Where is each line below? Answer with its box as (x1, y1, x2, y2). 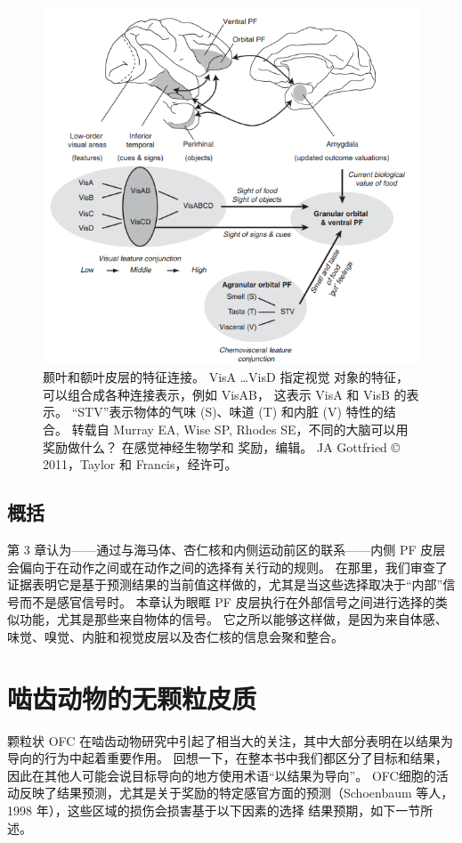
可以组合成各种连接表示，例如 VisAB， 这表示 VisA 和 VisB (43, 385, 390, 403)
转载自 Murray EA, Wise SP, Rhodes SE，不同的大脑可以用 (71, 420, 409, 439)
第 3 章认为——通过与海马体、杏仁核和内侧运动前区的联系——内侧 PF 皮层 (7, 540, 446, 558)
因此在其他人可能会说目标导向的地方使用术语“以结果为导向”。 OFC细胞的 (7, 766, 436, 784)
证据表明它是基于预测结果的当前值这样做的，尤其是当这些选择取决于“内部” (7, 575, 443, 594)
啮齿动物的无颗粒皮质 (7, 679, 257, 716)
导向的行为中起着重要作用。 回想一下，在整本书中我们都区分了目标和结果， (7, 749, 448, 767)
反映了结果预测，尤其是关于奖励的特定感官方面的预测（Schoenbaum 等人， (19, 783, 454, 802)
